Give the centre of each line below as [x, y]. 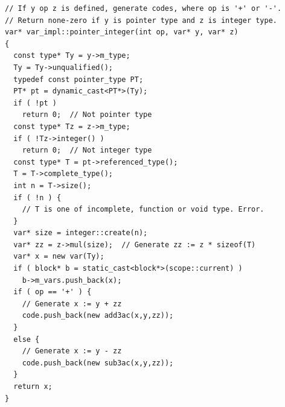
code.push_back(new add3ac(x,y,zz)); [98, 316]
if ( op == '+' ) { [53, 292]
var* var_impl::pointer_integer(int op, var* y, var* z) [122, 32]
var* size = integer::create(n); [81, 233]
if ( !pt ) [35, 103]
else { [27, 339]
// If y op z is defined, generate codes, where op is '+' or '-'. [143, 8]
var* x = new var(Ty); [59, 257]
